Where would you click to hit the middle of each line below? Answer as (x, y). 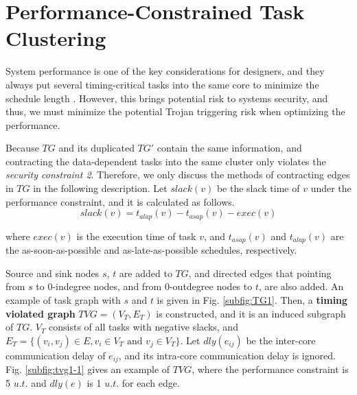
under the (331, 188)
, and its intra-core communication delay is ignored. (227, 355)
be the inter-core (281, 340)
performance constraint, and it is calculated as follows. (120, 201)
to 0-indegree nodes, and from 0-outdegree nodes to (144, 286)
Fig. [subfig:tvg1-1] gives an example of (88, 369)
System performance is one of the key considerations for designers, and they (165, 71)
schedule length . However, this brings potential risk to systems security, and (167, 98)
